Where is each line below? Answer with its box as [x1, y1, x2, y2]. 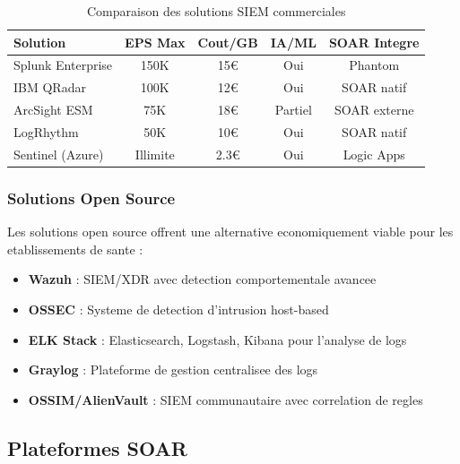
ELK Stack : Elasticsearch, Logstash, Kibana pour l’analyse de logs [28, 330, 407, 348]
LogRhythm [13, 122, 79, 141]
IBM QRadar [13, 78, 86, 97]
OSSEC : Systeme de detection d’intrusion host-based [28, 299, 329, 318]
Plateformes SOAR [7, 434, 187, 461]
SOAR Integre [328, 32, 420, 51]
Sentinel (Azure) [13, 144, 104, 163]
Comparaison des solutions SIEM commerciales [87, 2, 346, 20]
